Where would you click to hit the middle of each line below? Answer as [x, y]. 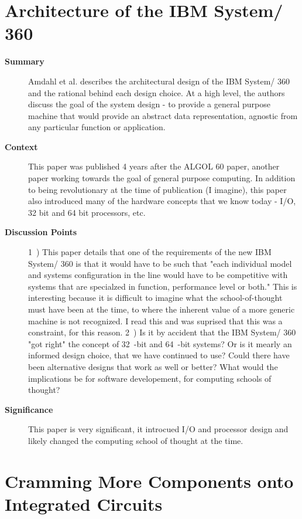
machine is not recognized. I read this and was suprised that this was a [155, 320]
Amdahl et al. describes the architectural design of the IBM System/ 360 [159, 81]
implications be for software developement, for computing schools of [150, 378]
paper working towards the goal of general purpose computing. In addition [162, 178]
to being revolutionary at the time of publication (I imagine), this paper [157, 189]
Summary [25, 61]
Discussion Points [41, 232]
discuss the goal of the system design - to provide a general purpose [150, 104]
